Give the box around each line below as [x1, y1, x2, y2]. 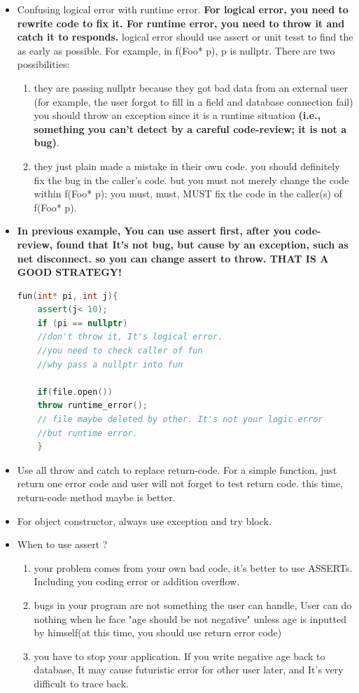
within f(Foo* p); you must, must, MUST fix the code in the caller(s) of [34, 186, 342, 201]
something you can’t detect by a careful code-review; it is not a [34, 121, 347, 136]
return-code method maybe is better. [17, 490, 176, 504]
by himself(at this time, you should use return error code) [34, 625, 282, 640]
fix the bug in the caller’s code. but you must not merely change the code [34, 172, 349, 187]
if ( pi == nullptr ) [37, 318, 128, 328]
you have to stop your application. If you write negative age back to [34, 648, 325, 663]
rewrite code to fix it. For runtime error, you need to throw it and [17, 15, 345, 30]
